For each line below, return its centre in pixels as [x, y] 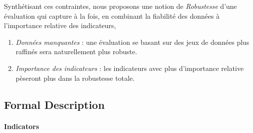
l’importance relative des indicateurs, [60, 25]
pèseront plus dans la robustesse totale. [75, 78]
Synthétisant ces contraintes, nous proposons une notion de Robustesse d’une [121, 6]
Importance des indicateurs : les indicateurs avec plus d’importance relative [129, 68]
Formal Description [54, 104]
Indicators [22, 126]
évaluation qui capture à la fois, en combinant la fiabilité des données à [112, 16]
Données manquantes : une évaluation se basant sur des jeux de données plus [132, 42]
